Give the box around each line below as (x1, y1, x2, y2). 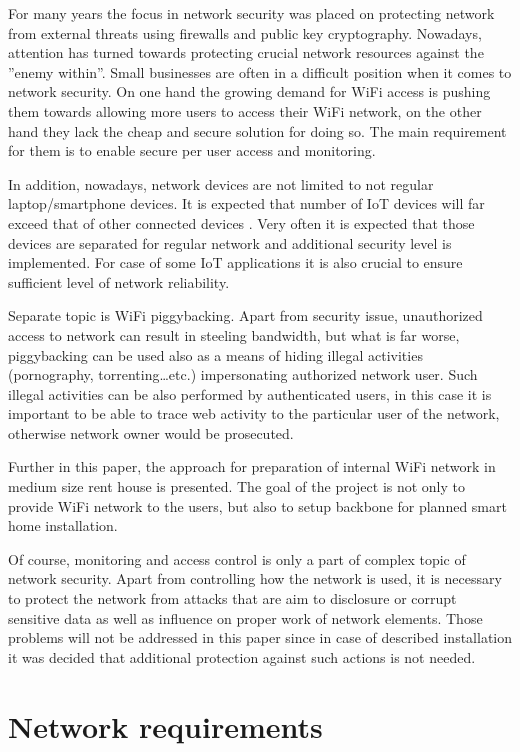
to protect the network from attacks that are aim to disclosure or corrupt (8, 588, 457, 609)
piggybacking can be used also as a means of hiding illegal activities (8, 344, 423, 365)
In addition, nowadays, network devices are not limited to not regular (8, 173, 434, 194)
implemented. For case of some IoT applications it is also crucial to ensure (8, 252, 463, 273)
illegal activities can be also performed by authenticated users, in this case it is (8, 383, 492, 404)
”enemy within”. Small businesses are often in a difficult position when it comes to (8, 61, 512, 82)
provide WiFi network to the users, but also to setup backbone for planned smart (8, 495, 507, 516)
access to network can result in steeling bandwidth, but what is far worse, (8, 324, 460, 345)
